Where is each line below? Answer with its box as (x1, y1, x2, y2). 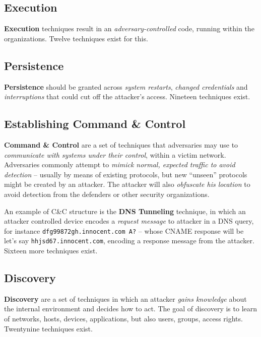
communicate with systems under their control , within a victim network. (4, 149, 226, 160)
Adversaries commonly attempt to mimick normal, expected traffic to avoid (4, 159, 235, 170)
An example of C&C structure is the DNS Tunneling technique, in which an (4, 206, 246, 216)
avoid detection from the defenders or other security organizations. (4, 188, 210, 199)
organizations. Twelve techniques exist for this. (4, 33, 148, 43)
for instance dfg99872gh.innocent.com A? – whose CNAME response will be (4, 225, 244, 236)
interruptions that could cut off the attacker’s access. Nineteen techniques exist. (4, 91, 250, 102)
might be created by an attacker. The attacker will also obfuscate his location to (4, 179, 250, 189)
